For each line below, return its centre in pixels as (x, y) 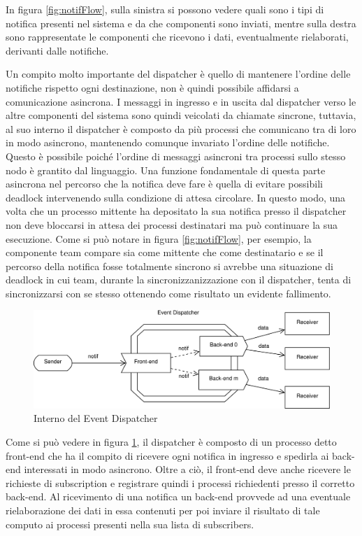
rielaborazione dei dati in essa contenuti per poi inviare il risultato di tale (163, 510)
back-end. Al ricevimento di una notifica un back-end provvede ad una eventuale (178, 496)
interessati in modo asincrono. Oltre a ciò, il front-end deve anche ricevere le (187, 469)
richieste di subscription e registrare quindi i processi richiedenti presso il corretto (180, 482)
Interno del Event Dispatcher (96, 418)
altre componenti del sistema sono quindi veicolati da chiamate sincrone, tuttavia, (181, 115)
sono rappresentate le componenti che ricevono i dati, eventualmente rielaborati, (177, 37)
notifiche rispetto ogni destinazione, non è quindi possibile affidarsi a (152, 87)
